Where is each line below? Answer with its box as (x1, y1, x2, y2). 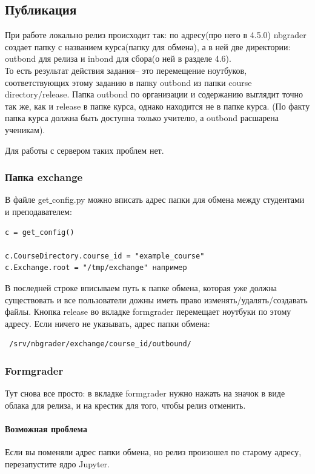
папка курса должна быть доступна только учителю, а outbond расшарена (5, 111, 279, 124)
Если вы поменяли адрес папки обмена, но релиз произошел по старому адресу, (5, 446, 302, 458)
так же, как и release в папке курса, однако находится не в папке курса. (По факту (5, 99, 310, 112)
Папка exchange (5, 170, 83, 185)
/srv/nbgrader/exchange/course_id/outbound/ (9, 340, 191, 349)
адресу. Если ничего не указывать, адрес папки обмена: (5, 317, 210, 329)
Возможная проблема (5, 422, 87, 435)
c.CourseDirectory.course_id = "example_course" (5, 251, 205, 260)
